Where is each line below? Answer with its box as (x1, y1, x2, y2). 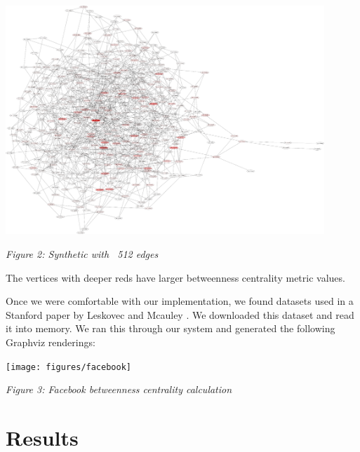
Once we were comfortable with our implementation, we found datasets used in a (6, 294, 354, 308)
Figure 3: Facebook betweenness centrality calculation (6, 382, 232, 397)
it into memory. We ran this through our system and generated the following (6, 321, 335, 336)
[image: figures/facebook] (6, 362, 131, 372)
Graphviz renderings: (6, 335, 95, 350)
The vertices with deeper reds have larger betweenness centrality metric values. (6, 270, 345, 285)
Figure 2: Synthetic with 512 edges (6, 247, 159, 261)
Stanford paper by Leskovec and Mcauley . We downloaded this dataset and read (6, 307, 354, 322)
